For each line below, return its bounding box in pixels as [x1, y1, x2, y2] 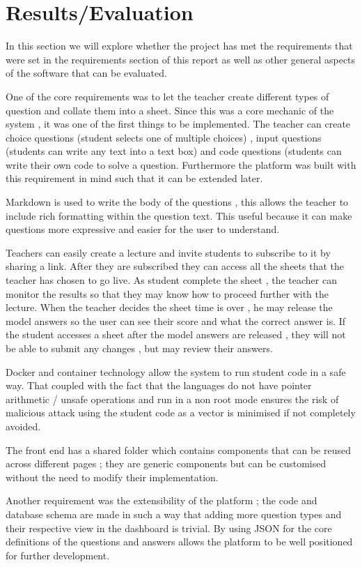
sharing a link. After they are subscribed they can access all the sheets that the [6, 259, 344, 273]
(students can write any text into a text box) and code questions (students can [6, 144, 342, 158]
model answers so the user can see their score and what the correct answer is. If [6, 313, 346, 328]
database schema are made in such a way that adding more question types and [6, 506, 342, 521]
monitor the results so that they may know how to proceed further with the [6, 286, 329, 301]
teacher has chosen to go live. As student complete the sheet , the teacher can [6, 273, 337, 287]
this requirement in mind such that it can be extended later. [6, 171, 263, 186]
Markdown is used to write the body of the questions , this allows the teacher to [6, 195, 349, 209]
